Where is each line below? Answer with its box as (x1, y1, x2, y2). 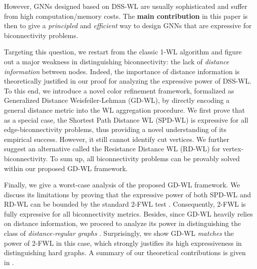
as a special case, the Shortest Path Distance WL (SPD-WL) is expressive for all (4, 114, 249, 125)
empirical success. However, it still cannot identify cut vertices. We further (4, 134, 229, 144)
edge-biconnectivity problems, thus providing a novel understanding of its (4, 124, 227, 134)
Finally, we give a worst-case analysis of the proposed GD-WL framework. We (4, 179, 240, 190)
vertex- (222, 143, 244, 154)
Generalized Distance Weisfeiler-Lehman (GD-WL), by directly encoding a (4, 95, 230, 105)
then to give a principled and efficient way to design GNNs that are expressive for (4, 20, 252, 31)
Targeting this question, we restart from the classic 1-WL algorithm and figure (4, 46, 242, 57)
